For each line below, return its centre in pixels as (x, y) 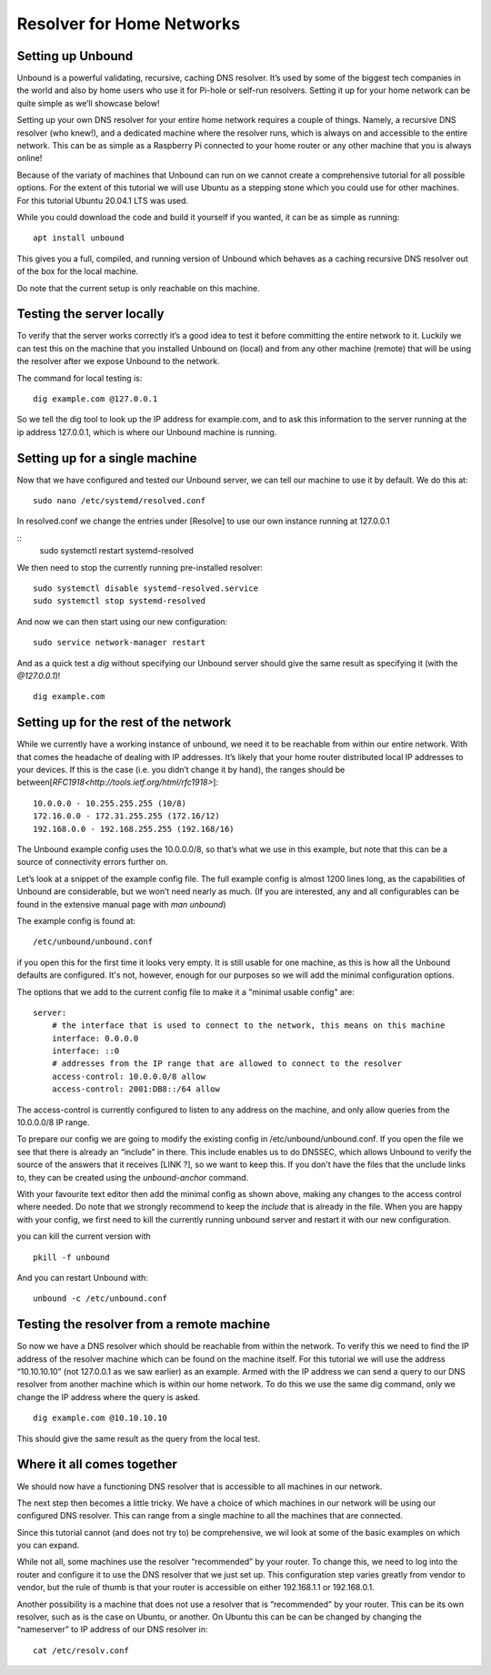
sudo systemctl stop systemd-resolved (120, 601)
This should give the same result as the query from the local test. (139, 1438)
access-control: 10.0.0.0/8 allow (129, 1076)
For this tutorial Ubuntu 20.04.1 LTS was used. (103, 200)
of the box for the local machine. (78, 271)
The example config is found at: (76, 920)
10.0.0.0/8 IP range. (53, 1122)
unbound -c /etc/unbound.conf (100, 1299)
